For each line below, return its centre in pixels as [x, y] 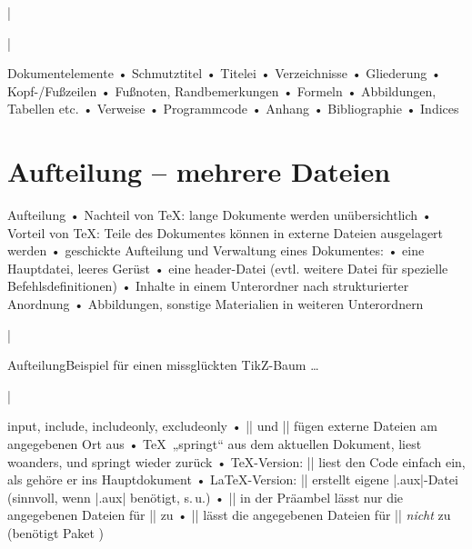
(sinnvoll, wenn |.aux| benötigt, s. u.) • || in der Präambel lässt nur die [206, 497]
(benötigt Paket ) [55, 533]
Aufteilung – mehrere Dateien [199, 171]
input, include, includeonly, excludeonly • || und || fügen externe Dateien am [222, 426]
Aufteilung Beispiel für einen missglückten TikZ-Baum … [163, 365]
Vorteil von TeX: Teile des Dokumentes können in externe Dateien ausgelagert [226, 232]
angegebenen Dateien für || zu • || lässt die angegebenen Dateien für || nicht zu [229, 515]
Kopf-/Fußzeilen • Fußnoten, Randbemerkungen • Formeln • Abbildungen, [222, 90]
